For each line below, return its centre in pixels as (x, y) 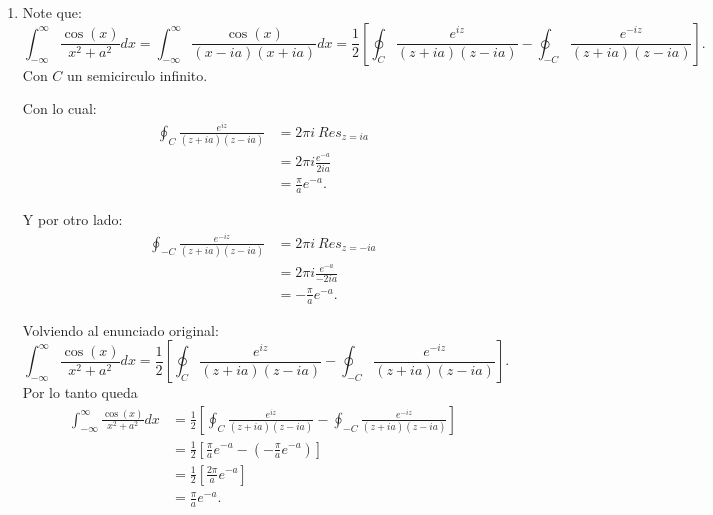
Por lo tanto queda (80, 392)
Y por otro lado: (72, 218)
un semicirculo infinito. (137, 74)
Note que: (52, 12)
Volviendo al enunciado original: (120, 329)
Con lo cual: (59, 108)
